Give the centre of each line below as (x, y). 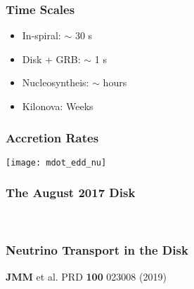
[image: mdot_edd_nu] (56, 162)
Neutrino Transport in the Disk (97, 250)
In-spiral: (41, 35)
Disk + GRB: (51, 59)
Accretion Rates (52, 137)
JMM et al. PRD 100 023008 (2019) (86, 276)
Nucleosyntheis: (56, 82)
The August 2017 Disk (71, 193)
